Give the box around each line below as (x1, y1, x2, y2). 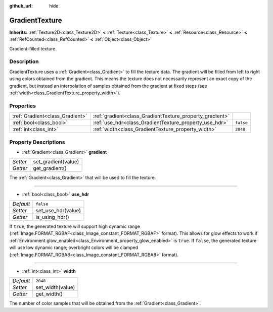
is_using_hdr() (35, 214, 69, 221)
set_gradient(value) (33, 158, 79, 165)
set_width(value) (35, 284, 75, 291)
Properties (9, 102, 36, 109)
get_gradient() (33, 165, 67, 172)
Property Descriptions (9, 139, 65, 146)
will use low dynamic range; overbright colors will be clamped (9, 244, 139, 251)
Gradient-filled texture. (9, 45, 57, 51)
